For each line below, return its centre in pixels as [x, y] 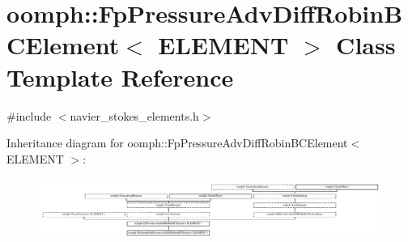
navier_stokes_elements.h [134, 115]
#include [29, 115]
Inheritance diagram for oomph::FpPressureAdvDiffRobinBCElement [177, 143]
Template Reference [120, 76]
